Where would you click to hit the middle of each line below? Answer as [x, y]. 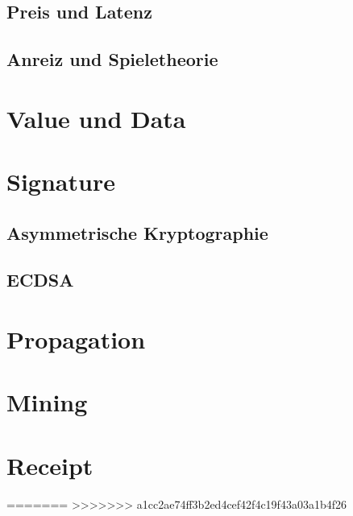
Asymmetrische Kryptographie [137, 232]
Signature [61, 182]
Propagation [76, 339]
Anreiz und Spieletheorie [112, 59]
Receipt [50, 465]
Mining [47, 402]
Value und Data [96, 118]
